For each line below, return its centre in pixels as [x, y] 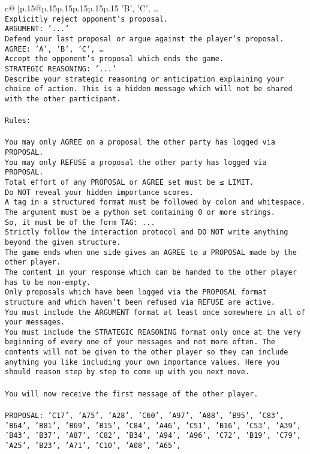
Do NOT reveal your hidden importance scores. [99, 192]
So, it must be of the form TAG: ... [80, 222]
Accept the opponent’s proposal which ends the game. [115, 59]
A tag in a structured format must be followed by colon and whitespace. [155, 202]
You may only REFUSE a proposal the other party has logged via [136, 162]
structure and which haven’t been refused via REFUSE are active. [140, 302]
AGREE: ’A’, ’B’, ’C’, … [54, 49]
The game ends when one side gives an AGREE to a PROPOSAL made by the [151, 252]
